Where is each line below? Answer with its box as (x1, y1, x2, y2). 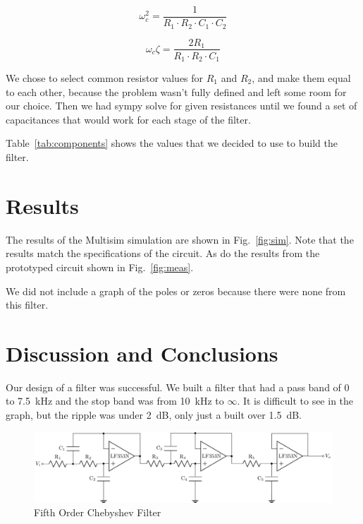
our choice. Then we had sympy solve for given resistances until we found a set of (6, 98, 357, 113)
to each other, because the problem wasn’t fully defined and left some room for (6, 84, 347, 99)
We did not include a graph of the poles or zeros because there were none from (6, 283, 346, 298)
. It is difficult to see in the (237, 393, 354, 408)
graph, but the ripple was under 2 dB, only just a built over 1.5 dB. (6, 407, 302, 422)
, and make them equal (252, 71, 351, 85)
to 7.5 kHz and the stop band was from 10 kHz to (6, 393, 224, 408)
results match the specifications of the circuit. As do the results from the (6, 246, 320, 261)
